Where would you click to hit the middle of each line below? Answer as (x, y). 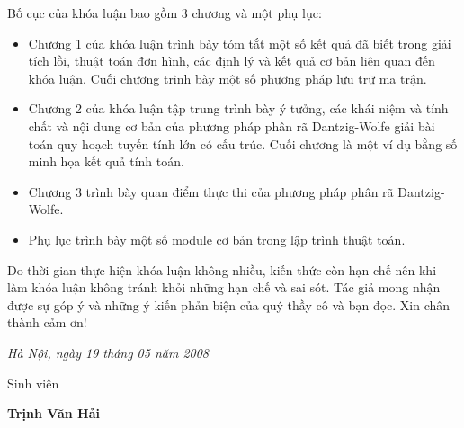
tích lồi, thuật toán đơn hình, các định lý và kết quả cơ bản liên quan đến (232, 61)
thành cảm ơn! (47, 322)
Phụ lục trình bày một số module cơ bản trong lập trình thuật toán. (217, 239)
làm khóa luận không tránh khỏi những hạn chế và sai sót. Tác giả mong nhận (224, 287)
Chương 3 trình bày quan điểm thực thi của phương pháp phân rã (211, 191)
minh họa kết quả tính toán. (106, 161)
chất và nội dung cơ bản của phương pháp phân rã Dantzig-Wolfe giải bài (232, 125)
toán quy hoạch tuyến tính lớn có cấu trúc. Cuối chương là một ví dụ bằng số (243, 143)
